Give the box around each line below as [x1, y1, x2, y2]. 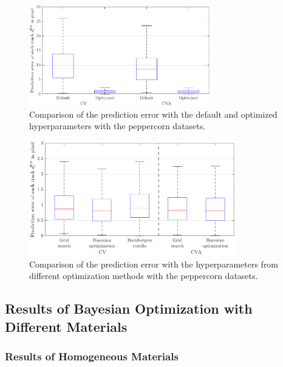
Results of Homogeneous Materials [5, 348, 179, 363]
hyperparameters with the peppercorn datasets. [29, 120, 206, 132]
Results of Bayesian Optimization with [5, 299, 253, 318]
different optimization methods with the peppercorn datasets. [29, 269, 258, 282]
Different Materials [5, 317, 128, 335]
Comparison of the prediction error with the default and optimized [29, 107, 278, 120]
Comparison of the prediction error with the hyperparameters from [29, 257, 279, 270]
